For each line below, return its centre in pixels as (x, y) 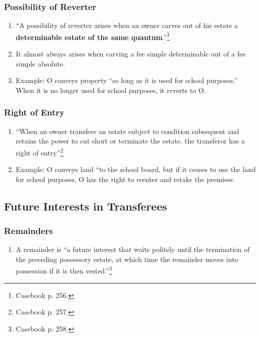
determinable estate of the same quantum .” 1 (93, 36)
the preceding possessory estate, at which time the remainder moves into (127, 259)
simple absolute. (40, 63)
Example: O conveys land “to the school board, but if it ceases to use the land (136, 169)
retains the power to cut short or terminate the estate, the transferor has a (130, 141)
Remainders (28, 230)
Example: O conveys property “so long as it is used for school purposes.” (126, 80)
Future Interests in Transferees (86, 206)
